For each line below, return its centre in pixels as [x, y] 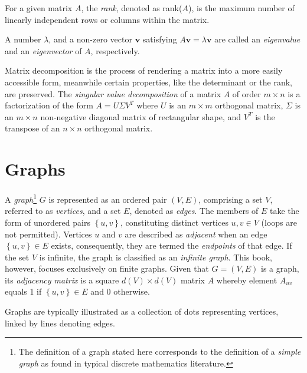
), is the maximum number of [241, 8]
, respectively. [115, 50]
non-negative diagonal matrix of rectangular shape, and [141, 116]
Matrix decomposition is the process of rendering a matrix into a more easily [144, 70]
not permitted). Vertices [48, 234]
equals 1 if [23, 291]
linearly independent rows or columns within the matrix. [107, 19]
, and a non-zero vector [90, 39]
